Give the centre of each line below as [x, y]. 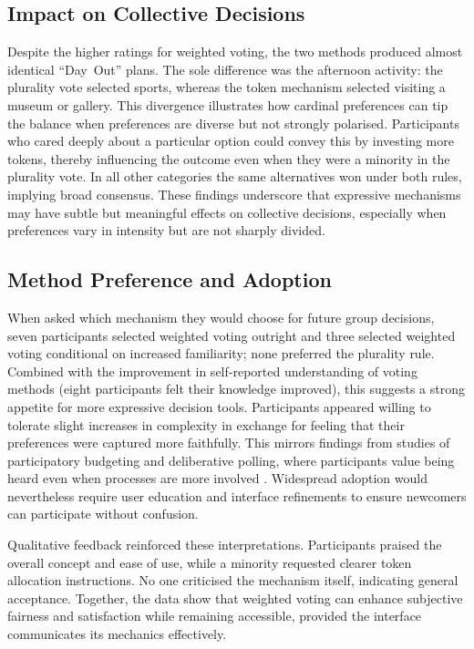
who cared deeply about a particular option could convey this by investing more [231, 141]
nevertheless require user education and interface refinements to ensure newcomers [237, 495]
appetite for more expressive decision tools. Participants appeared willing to [219, 406]
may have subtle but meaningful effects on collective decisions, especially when [227, 212]
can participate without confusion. [103, 514]
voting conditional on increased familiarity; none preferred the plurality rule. [221, 353]
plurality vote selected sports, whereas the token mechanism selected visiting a [227, 87]
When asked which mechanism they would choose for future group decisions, [221, 317]
